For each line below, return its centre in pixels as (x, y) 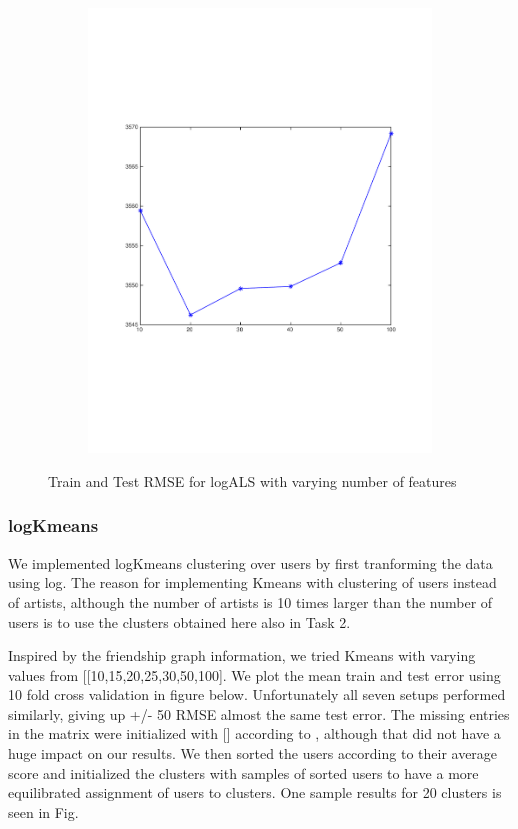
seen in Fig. (43, 811)
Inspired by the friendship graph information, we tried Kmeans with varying (242, 655)
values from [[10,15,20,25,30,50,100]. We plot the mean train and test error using (254, 674)
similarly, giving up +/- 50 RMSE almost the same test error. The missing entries (259, 713)
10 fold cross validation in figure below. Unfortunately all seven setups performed (257, 694)
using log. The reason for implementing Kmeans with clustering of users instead (252, 582)
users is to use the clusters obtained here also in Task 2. (179, 621)
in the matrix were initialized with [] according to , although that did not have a (254, 733)
